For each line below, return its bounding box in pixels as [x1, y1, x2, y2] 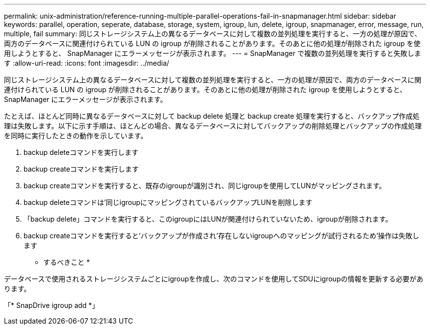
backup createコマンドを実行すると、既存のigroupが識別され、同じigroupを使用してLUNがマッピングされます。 [24, 181, 386, 190]
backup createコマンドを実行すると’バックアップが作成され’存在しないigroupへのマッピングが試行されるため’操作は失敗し [24, 231, 420, 240]
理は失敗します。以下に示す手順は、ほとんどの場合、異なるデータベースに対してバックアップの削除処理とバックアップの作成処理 [4, 122, 422, 130]
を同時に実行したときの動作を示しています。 [4, 131, 148, 140]
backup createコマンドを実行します [24, 165, 139, 173]
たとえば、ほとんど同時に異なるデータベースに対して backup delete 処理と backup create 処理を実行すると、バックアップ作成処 [4, 112, 420, 120]
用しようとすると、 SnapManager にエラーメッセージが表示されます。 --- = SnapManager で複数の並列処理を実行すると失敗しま [4, 49, 421, 57]
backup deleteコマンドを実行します [24, 148, 138, 156]
